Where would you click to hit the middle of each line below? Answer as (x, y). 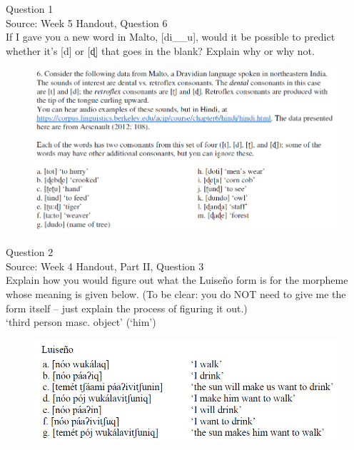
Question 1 (30, 9)
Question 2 (30, 252)
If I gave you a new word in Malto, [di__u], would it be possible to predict (171, 37)
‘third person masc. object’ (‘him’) (81, 322)
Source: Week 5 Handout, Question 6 (87, 22)
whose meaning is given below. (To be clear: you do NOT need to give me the (176, 294)
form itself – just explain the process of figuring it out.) (127, 308)
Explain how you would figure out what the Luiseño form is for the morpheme (177, 280)
